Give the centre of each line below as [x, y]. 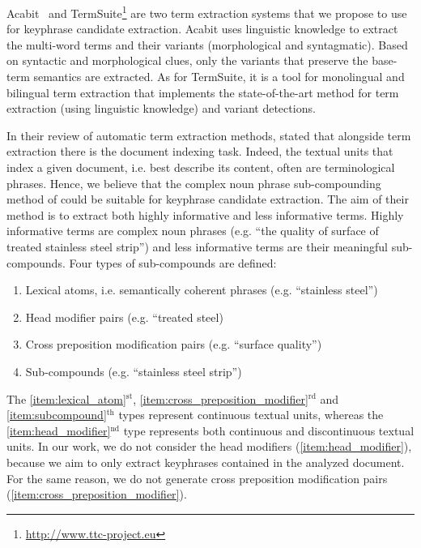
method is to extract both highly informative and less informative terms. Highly [205, 214]
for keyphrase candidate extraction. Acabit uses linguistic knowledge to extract [202, 29]
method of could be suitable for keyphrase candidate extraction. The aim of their [208, 199]
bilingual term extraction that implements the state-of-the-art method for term [203, 92]
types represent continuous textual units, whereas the [251, 415]
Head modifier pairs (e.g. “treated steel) [124, 317]
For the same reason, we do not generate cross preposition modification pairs [197, 478]
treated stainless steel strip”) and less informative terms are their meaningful [197, 246]
